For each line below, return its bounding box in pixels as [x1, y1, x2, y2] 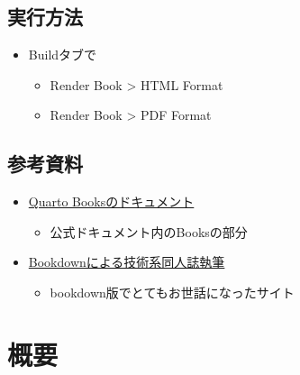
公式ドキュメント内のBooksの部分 [50, 222, 248, 241]
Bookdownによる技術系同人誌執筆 [28, 252, 225, 271]
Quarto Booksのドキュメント [28, 192, 195, 211]
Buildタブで [28, 45, 97, 64]
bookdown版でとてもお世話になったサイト [50, 282, 295, 301]
